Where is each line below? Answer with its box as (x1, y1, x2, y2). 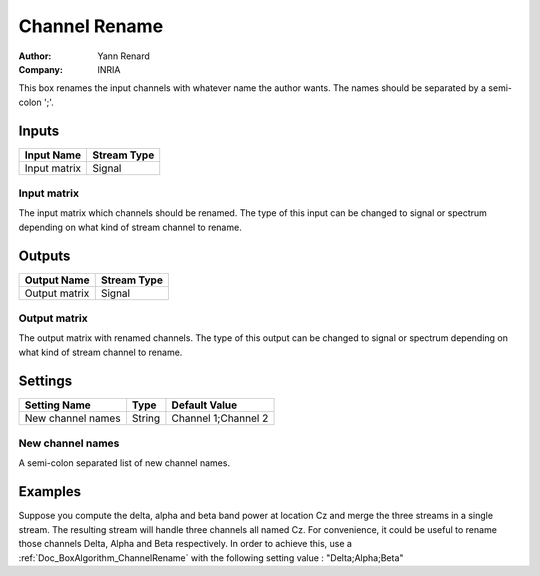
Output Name (24, 273, 90, 287)
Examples (18, 483, 82, 500)
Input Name (24, 148, 82, 162)
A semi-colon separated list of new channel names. (18, 457, 230, 469)
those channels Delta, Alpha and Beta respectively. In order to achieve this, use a (18, 538, 352, 550)
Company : (18, 63, 64, 75)
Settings (18, 372, 73, 389)
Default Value (171, 398, 238, 412)
